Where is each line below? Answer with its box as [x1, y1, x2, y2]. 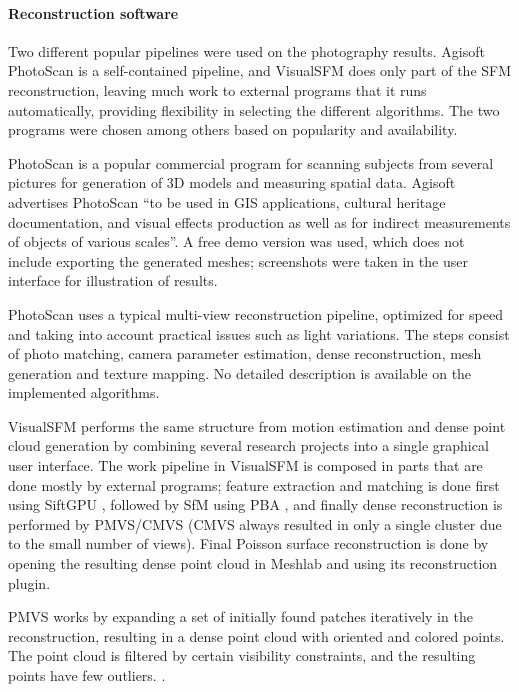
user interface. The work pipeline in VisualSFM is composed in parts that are [8, 455, 483, 476]
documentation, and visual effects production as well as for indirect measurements [8, 211, 511, 232]
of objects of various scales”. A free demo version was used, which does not [8, 231, 465, 252]
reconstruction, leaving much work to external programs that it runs [8, 79, 427, 100]
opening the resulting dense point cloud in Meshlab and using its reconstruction [8, 553, 498, 574]
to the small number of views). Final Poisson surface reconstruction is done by [8, 533, 489, 554]
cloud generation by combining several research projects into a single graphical [8, 435, 489, 456]
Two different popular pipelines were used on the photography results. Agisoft [8, 40, 485, 61]
